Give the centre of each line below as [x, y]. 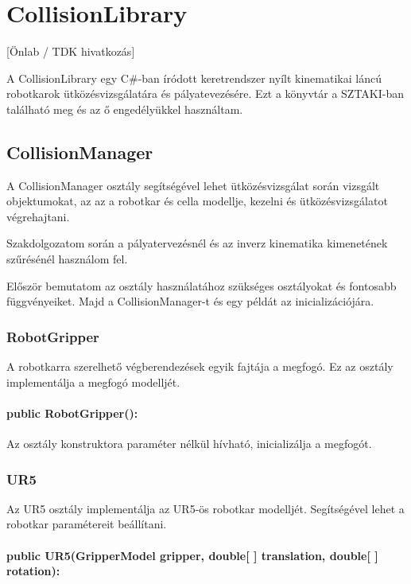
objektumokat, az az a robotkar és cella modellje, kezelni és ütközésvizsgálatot [197, 201]
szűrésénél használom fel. [67, 259]
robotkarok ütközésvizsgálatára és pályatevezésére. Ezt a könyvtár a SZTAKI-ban [205, 93]
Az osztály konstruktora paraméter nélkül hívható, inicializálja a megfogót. [189, 444]
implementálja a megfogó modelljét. [93, 382]
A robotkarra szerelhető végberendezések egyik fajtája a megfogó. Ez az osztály [200, 366]
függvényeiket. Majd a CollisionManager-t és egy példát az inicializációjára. [190, 301]
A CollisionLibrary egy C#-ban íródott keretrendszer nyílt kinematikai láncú [194, 78]
